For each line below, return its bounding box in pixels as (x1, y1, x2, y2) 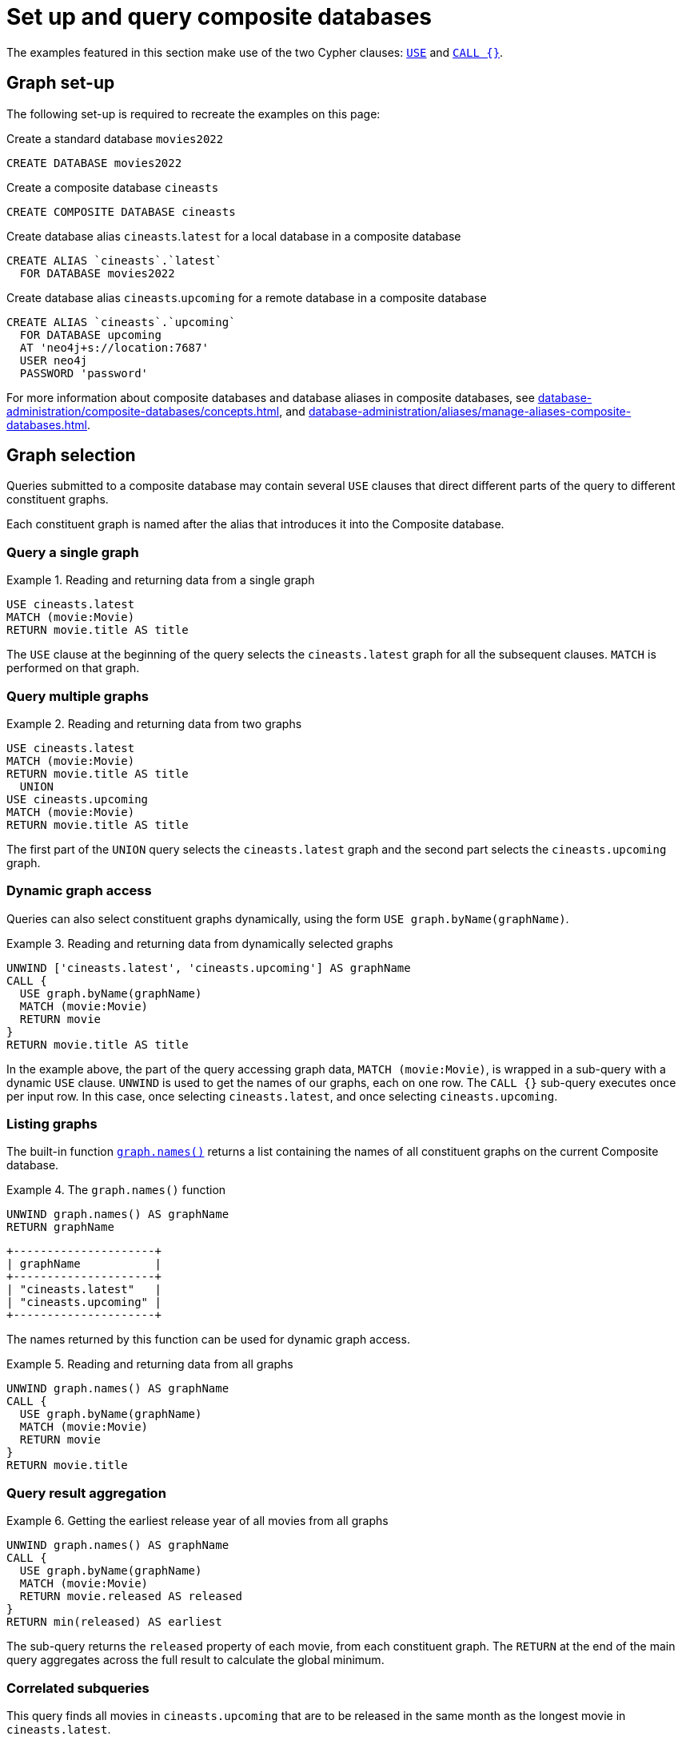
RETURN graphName (6, 1220, 114, 1234)
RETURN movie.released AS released (19, 1590, 243, 1603)
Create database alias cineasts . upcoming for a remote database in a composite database (6, 290, 487, 305)
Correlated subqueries (6, 1679, 150, 1696)
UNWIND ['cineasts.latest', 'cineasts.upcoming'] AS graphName (6, 961, 411, 974)
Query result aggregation (6, 1484, 166, 1501)
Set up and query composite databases (6, 3, 433, 30)
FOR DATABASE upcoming (19, 328, 162, 341)
